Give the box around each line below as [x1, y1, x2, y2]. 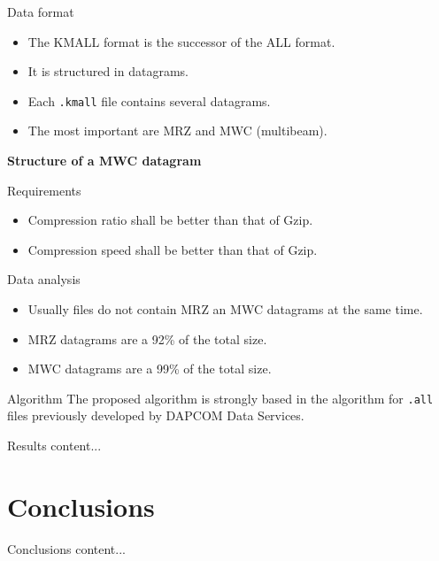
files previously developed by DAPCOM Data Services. [7, 406, 304, 425]
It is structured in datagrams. [27, 62, 189, 81]
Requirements [7, 181, 81, 199]
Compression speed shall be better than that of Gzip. [27, 240, 318, 258]
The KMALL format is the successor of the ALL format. [27, 32, 335, 50]
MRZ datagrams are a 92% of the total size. [27, 329, 267, 348]
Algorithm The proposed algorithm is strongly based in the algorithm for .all [7, 388, 434, 407]
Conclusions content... [7, 539, 126, 557]
